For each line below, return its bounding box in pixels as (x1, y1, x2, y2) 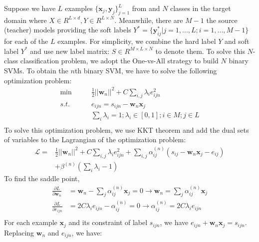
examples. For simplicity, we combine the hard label (57, 36, 216, 46)
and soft (225, 36, 250, 46)
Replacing (4, 227, 34, 238)
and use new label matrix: (30, 45, 110, 56)
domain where (4, 14, 47, 25)
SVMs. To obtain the (4, 65, 68, 75)
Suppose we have (4, 3, 56, 13)
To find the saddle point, (4, 173, 80, 184)
